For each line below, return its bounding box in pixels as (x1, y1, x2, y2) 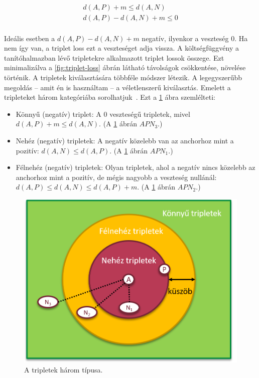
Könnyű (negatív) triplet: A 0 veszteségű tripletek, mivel (16, 108, 190, 119)
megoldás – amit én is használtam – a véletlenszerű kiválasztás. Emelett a (4, 82, 231, 92)
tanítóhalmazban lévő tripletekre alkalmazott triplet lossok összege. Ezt (4, 52, 224, 63)
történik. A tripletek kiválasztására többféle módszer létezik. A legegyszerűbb (4, 72, 242, 83)
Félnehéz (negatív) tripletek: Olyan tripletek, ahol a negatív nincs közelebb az (16, 162, 255, 172)
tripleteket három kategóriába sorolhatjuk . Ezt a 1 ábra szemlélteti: (4, 92, 215, 102)
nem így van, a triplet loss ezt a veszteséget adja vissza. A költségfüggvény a (4, 43, 239, 53)
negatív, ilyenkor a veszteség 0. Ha (142, 33, 248, 43)
